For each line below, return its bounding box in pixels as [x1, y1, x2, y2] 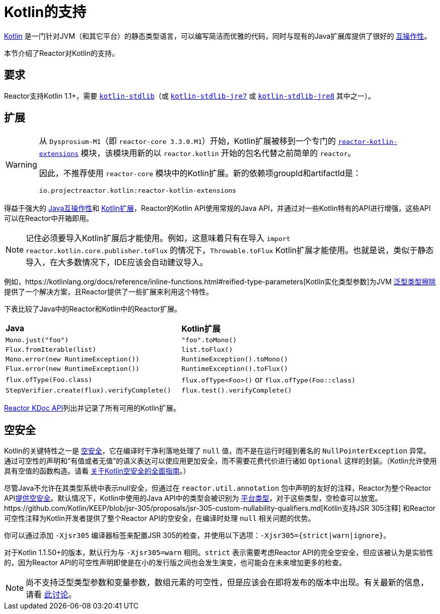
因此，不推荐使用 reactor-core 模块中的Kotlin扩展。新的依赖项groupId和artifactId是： [39, 168, 361, 179]
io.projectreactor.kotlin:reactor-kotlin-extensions [39, 187, 237, 195]
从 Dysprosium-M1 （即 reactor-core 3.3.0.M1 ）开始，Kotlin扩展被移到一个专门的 [39, 136, 336, 146]
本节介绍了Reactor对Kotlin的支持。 [4, 48, 119, 57]
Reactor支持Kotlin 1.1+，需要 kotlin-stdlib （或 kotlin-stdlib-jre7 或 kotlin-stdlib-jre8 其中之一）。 [4, 91, 376, 100]
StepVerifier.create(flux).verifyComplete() [6, 387, 171, 395]
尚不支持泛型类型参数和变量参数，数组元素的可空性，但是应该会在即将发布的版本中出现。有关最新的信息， [26, 577, 429, 588]
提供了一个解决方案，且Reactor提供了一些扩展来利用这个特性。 [4, 287, 213, 296]
